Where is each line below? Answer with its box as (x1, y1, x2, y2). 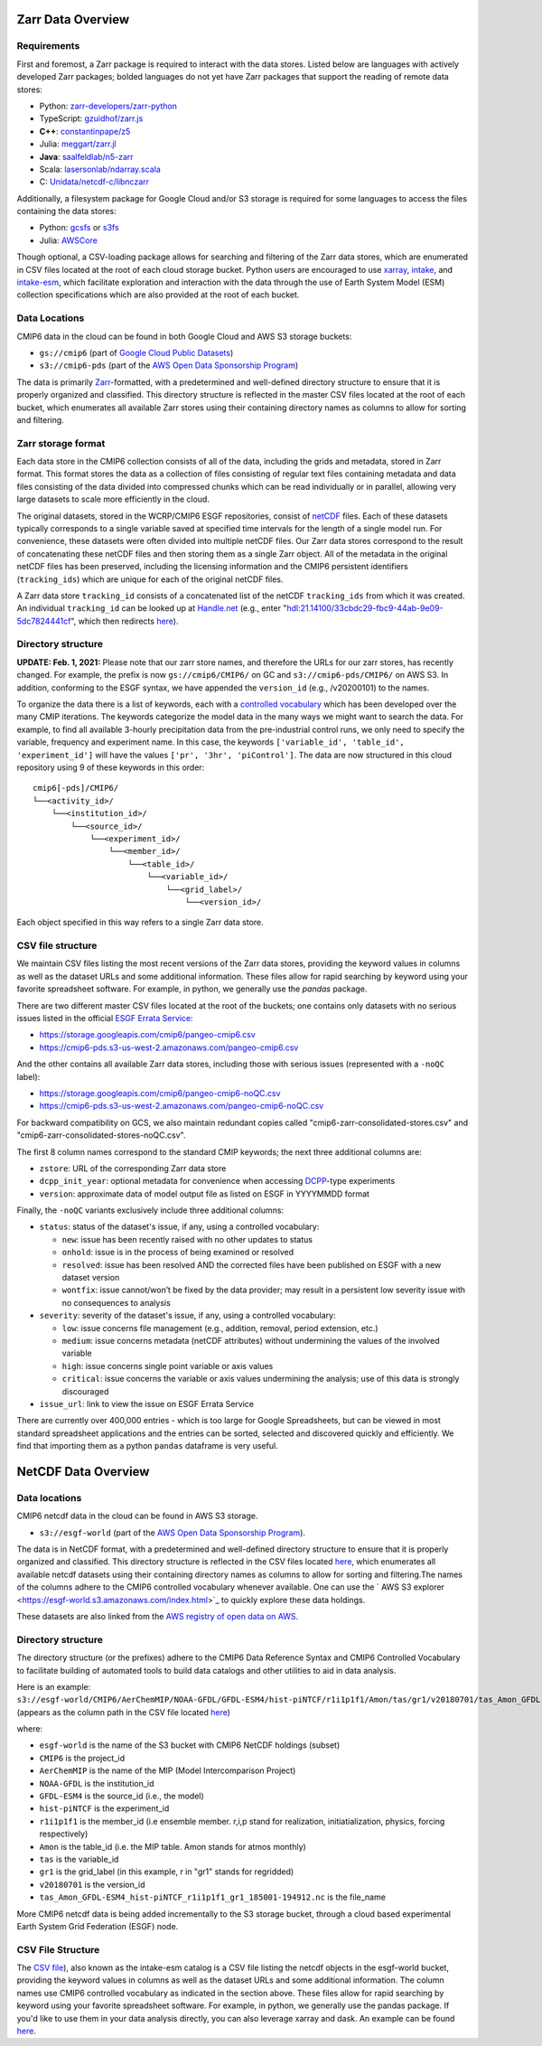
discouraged (61, 1385, 109, 1396)
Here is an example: (16, 1681, 91, 1692)
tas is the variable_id (39, 1854, 119, 1864)
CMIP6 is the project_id (39, 1752, 126, 1763)
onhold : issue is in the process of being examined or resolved (61, 1247, 294, 1258)
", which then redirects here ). (70, 615, 179, 626)
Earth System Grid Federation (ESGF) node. (16, 1920, 179, 1931)
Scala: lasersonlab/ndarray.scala (39, 164, 162, 174)
